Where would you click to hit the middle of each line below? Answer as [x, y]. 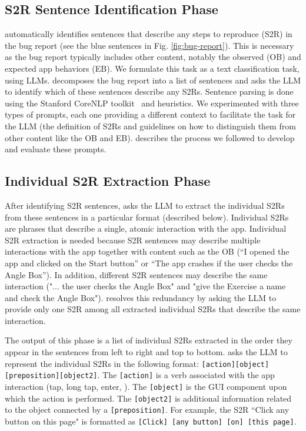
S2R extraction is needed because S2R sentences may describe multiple [133, 240]
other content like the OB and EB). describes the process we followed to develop [150, 137]
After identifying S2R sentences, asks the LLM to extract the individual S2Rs [145, 205]
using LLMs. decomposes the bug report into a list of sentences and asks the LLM [153, 80]
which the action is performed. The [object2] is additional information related [148, 398]
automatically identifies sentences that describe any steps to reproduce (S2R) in [149, 34]
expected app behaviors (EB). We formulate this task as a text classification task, [152, 68]
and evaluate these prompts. [56, 149]
